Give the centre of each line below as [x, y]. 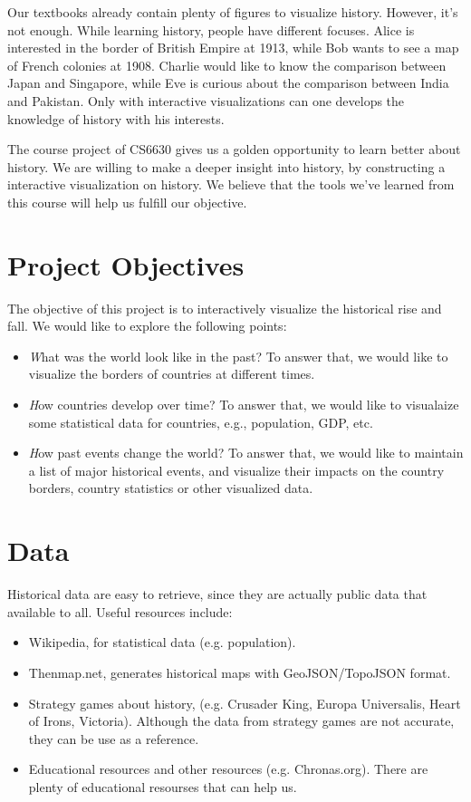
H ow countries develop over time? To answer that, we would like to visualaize [244, 405]
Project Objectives [126, 264]
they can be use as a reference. [114, 738]
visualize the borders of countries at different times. [172, 374]
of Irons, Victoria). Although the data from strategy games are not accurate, [241, 721]
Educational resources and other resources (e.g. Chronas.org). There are [228, 769]
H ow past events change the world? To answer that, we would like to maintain [246, 453]
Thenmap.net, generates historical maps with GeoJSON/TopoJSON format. [240, 672]
